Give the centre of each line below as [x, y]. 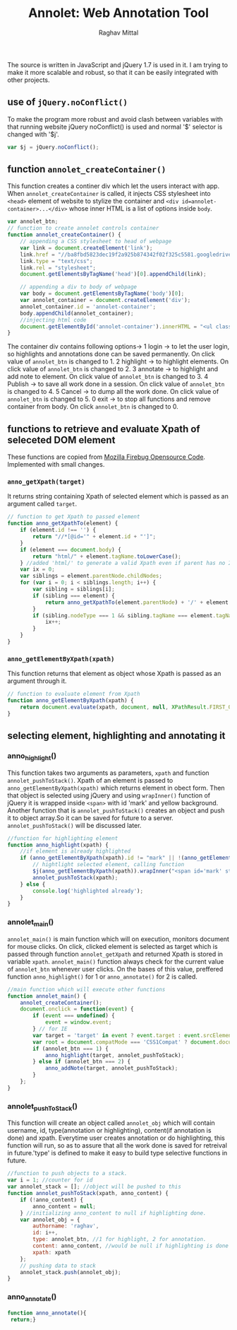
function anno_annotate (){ [47, 1313]
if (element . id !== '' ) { [58, 530]
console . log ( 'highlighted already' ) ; [88, 891]
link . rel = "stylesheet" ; [58, 268]
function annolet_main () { [47, 996]
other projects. [29, 80]
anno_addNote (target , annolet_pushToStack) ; [111, 1068]
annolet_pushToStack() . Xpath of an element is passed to [90, 780]
